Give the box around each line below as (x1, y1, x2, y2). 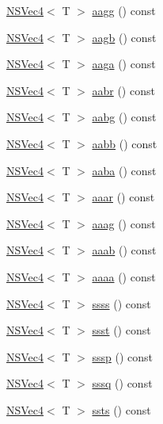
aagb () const (92, 29, 157, 45)
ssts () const (92, 401, 151, 418)
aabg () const (92, 109, 157, 125)
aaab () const (92, 242, 157, 258)
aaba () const (92, 162, 157, 178)
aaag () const (92, 215, 156, 231)
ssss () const (92, 295, 151, 311)
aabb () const (92, 135, 157, 151)
